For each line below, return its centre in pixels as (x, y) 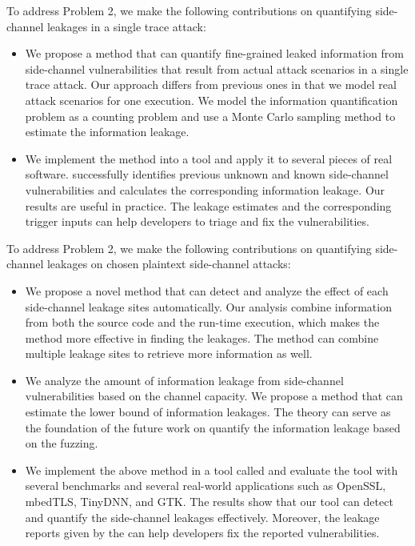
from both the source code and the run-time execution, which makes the (202, 322)
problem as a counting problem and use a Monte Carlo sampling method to (210, 116)
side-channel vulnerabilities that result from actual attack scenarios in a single (217, 68)
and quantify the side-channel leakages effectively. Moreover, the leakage (202, 517)
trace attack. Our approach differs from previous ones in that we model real (211, 84)
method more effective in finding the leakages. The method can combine (202, 337)
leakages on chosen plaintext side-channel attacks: (169, 264)
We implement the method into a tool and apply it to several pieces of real (209, 158)
